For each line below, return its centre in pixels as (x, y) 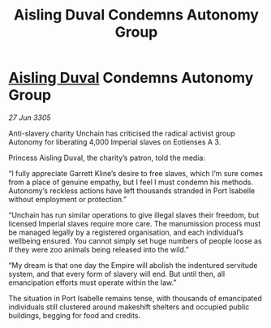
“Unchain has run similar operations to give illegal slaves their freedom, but (134, 215)
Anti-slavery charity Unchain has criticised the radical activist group (122, 133)
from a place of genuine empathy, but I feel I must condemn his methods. (131, 182)
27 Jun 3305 (30, 117)
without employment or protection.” (68, 199)
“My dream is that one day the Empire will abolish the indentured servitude (133, 265)
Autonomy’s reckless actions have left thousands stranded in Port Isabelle (132, 190)
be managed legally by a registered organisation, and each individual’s (126, 232)
